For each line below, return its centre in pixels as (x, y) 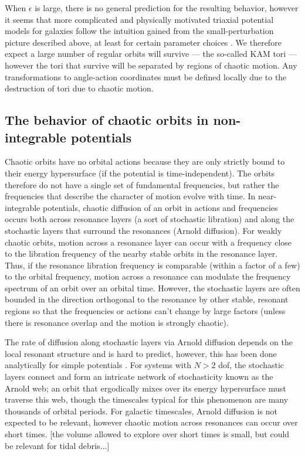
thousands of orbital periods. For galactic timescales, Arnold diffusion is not (141, 411)
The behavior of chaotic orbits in (107, 120)
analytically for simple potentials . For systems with (98, 365)
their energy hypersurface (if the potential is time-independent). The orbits (140, 173)
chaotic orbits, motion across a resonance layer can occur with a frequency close (148, 242)
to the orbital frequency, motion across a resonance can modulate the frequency (148, 276)
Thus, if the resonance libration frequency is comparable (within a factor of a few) (152, 265)
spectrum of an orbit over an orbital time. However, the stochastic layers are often (152, 287)
